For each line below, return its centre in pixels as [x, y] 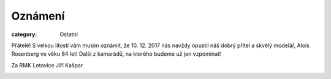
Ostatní [69, 34]
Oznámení [38, 16]
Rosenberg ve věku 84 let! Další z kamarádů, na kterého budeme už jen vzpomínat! [116, 54]
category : [24, 34]
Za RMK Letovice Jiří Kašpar [47, 65]
